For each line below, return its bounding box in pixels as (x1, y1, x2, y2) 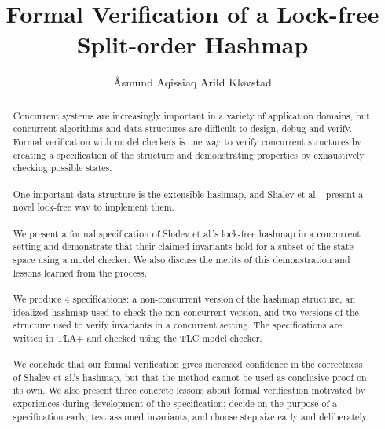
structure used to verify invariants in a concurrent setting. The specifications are (13, 318, 343, 332)
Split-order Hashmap (76, 28, 309, 60)
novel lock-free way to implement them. (13, 200, 174, 214)
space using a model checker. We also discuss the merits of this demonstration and (13, 252, 350, 266)
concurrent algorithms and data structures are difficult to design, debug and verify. (13, 122, 353, 135)
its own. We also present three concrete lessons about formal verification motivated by (13, 383, 365, 397)
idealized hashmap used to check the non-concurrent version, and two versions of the (13, 305, 359, 318)
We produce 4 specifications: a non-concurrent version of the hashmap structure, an (13, 291, 356, 305)
